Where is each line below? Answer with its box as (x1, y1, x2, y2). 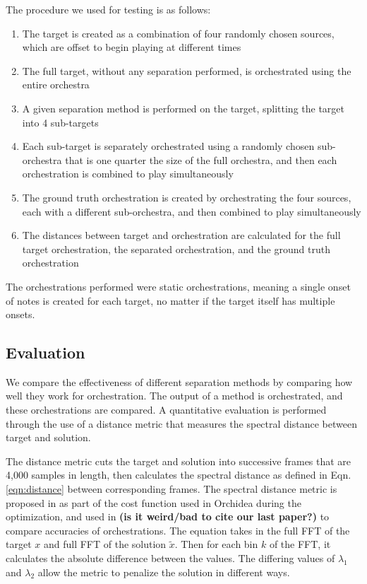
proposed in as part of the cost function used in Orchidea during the (6, 495, 301, 510)
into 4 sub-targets (22, 115, 99, 129)
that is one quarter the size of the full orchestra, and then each (65, 152, 337, 167)
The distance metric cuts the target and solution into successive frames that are (6, 453, 351, 468)
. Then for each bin (174, 537, 258, 551)
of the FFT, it (269, 537, 331, 551)
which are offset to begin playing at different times (22, 40, 241, 54)
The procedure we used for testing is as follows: (6, 2, 211, 16)
